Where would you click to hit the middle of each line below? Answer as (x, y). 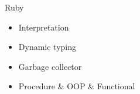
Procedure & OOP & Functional (77, 86)
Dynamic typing (47, 47)
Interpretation (44, 27)
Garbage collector (50, 66)
